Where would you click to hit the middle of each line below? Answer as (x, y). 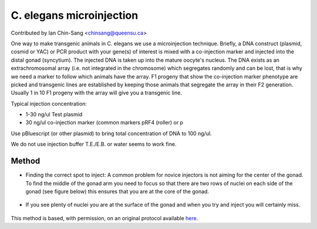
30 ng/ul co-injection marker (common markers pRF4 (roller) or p (104, 123)
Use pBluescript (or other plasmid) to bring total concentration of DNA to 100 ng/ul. (111, 133)
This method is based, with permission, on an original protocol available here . (104, 218)
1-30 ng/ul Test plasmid (54, 114)
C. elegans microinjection (75, 15)
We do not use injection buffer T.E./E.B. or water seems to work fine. (94, 144)
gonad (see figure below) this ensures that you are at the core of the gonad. (117, 191)
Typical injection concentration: (49, 103)
